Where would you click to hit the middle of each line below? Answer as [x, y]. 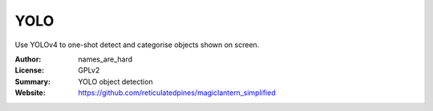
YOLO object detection [115, 81]
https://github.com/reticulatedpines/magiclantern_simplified [177, 93]
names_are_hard [105, 59]
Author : [28, 59]
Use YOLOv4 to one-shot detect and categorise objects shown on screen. [137, 45]
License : [29, 70]
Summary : [33, 81]
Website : [30, 93]
